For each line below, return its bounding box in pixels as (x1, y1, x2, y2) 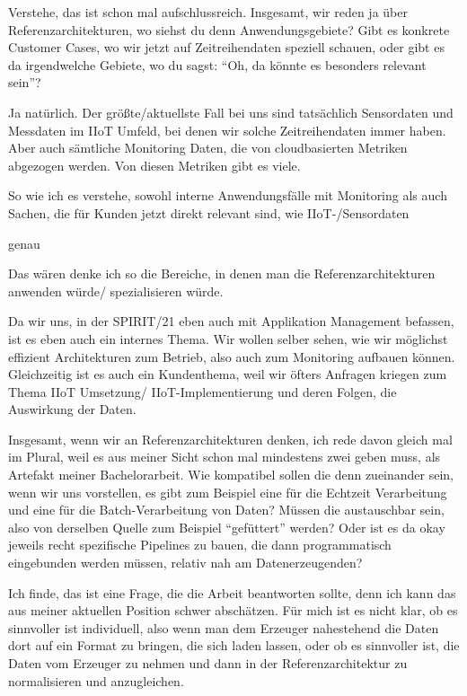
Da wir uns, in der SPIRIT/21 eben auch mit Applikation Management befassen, (8, 312, 454, 330)
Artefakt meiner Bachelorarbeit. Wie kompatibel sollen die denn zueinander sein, (8, 465, 454, 484)
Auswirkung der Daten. (8, 400, 137, 418)
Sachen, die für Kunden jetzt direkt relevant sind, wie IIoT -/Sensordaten (8, 203, 410, 222)
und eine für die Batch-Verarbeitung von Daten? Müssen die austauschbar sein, (8, 500, 445, 519)
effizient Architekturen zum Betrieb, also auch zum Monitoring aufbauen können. (8, 347, 455, 366)
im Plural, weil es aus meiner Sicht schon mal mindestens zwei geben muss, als (8, 447, 441, 466)
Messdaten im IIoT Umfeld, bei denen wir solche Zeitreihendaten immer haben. (8, 120, 446, 139)
